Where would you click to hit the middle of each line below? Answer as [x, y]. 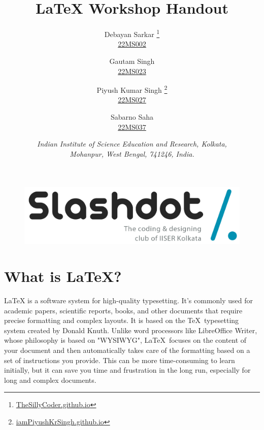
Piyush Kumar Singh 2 [132, 89]
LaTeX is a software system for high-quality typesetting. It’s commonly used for [129, 300]
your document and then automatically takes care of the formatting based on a [127, 350]
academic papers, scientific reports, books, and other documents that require [123, 310]
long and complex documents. [50, 380]
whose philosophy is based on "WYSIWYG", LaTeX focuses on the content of [125, 340]
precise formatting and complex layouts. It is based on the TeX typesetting [122, 320]
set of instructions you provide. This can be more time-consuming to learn [120, 360]
